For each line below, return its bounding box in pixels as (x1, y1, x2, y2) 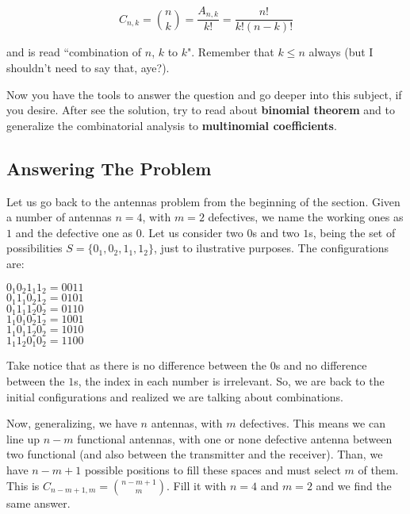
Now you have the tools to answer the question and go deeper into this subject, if (6, 86, 402, 102)
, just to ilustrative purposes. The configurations (154, 240, 389, 256)
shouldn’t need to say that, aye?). (6, 59, 170, 76)
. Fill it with (167, 477, 227, 493)
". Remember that (187, 44, 274, 60)
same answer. (6, 494, 71, 511)
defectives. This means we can (239, 415, 385, 432)
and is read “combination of (6, 44, 142, 60)
